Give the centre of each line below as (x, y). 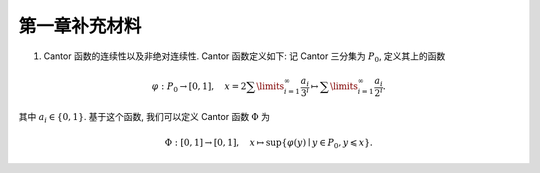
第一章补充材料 (80, 26)
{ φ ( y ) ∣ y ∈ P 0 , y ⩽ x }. (327, 144)
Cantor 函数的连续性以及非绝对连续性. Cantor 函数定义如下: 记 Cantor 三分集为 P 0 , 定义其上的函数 (244, 57)
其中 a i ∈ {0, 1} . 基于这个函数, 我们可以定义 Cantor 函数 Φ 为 (144, 118)
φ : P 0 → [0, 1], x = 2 (199, 87)
